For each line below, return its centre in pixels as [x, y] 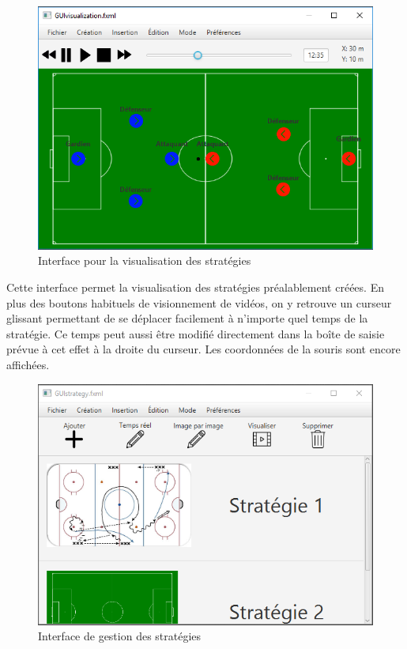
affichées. [28, 364]
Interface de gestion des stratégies [120, 636]
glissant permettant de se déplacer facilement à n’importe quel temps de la [187, 318]
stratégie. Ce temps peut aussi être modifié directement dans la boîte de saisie [196, 333]
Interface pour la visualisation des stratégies [145, 260]
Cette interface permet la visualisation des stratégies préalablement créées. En [195, 287]
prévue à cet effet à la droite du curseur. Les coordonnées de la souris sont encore [203, 349]
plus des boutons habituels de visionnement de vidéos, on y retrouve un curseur [199, 302]
